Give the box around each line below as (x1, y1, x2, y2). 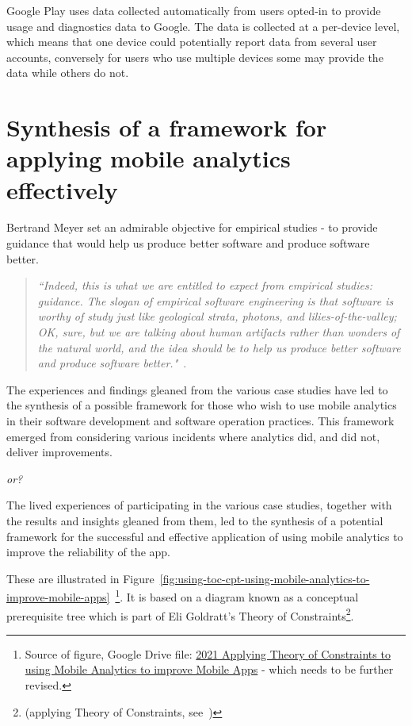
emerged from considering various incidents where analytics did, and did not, (6, 428, 380, 444)
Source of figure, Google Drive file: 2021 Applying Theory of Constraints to (25, 645, 391, 662)
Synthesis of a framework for (6, 111, 327, 144)
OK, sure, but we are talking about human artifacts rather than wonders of (37, 324, 400, 340)
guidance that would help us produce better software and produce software (6, 235, 370, 252)
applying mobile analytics (6, 142, 291, 175)
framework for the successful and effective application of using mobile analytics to (6, 528, 403, 544)
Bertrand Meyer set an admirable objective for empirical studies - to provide (6, 219, 378, 236)
